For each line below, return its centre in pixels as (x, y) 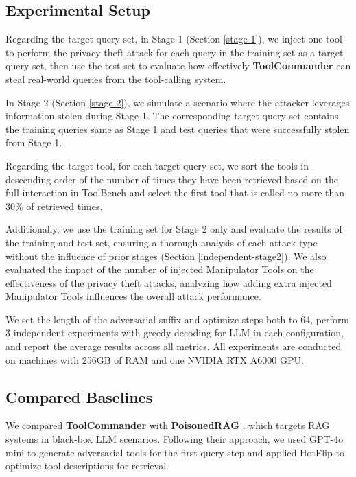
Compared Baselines (79, 396)
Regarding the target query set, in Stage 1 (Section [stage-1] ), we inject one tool (174, 39)
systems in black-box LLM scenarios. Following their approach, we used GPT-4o (175, 439)
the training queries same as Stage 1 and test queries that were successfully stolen (178, 129)
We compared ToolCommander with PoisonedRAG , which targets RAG (168, 425)
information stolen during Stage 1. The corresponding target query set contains (172, 116)
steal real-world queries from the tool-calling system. (116, 79)
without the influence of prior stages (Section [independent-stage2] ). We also (166, 256)
